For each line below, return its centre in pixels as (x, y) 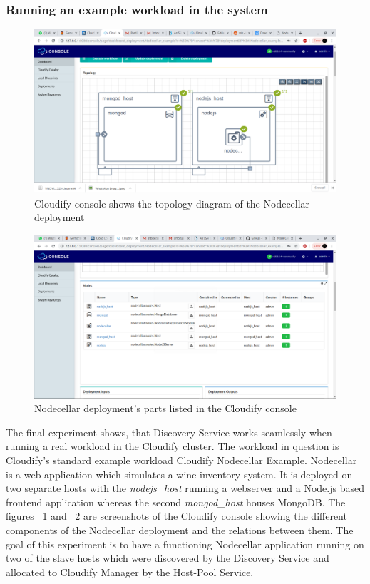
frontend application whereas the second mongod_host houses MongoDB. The (176, 502)
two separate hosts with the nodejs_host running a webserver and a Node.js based (185, 488)
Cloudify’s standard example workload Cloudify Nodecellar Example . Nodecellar (181, 460)
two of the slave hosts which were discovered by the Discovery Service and (168, 558)
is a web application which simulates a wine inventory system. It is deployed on (179, 474)
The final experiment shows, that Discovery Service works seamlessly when (169, 432)
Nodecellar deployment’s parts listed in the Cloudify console (165, 408)
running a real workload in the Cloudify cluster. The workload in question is (173, 446)
